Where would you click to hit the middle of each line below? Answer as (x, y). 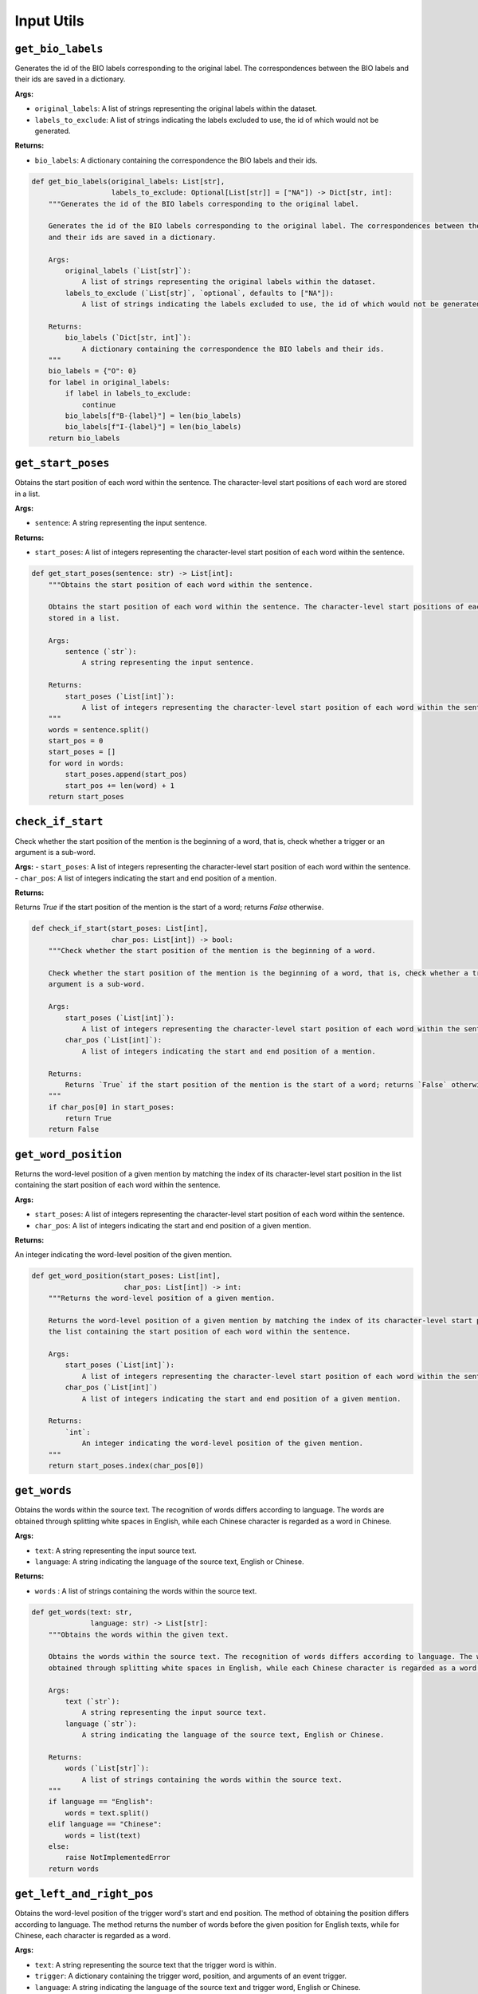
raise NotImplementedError (118, 1858)
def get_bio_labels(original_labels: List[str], (128, 181)
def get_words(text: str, (82, 1612)
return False (74, 1129)
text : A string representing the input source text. (116, 1551)
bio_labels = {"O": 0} (92, 371)
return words (74, 1869)
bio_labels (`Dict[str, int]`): (128, 338)
